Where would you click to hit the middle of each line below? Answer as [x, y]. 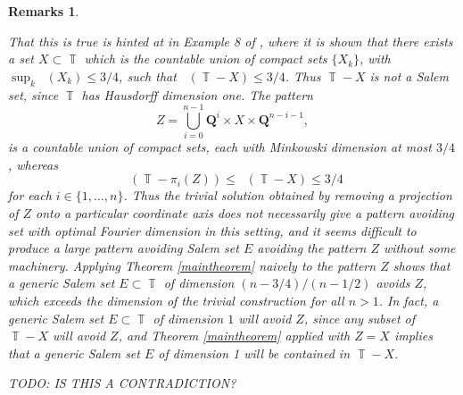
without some [420, 248]
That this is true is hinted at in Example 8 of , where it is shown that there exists [231, 41]
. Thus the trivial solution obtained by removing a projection [288, 195]
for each [30, 195]
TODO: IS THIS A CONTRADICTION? [122, 383]
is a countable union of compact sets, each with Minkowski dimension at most [220, 147]
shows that [422, 265]
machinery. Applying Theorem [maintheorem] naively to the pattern [192, 265]
